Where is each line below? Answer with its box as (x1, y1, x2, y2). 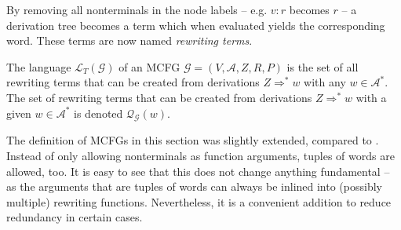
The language (6, 58, 71, 75)
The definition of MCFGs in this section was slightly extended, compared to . (6, 132, 379, 148)
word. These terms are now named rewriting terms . (6, 32, 253, 49)
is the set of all (286, 58, 359, 75)
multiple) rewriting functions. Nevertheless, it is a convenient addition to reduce (6, 193, 392, 210)
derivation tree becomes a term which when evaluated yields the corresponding (6, 16, 385, 33)
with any (304, 74, 346, 90)
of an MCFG (118, 58, 180, 75)
